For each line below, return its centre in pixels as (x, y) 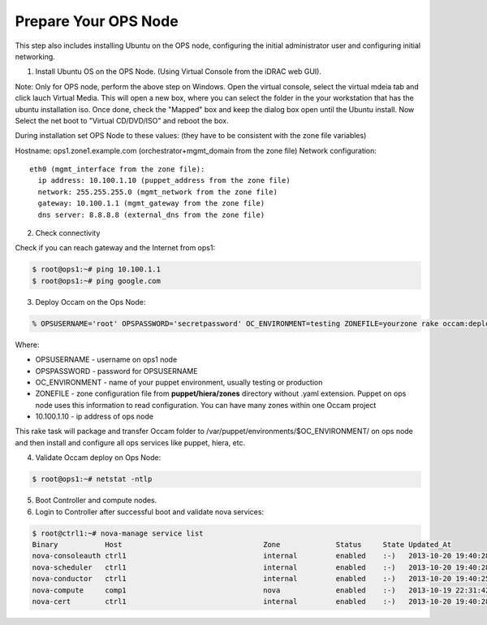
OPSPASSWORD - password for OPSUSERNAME (116, 371)
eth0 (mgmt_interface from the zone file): (117, 169)
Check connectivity (68, 233)
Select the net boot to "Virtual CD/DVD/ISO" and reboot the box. (122, 120)
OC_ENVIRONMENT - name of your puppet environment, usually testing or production (179, 382)
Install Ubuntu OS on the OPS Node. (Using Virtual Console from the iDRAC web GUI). (179, 72)
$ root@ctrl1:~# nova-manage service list (118, 533)
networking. (35, 56)
